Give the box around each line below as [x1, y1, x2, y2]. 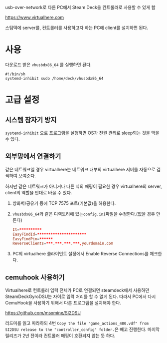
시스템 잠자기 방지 [5, 116, 57, 124]
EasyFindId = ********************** [12, 232, 87, 237]
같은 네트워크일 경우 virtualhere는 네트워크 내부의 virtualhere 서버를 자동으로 [5, 166, 156, 172]
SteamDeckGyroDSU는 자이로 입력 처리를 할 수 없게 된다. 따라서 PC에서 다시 [5, 293, 156, 299]
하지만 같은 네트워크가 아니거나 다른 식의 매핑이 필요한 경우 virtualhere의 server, [5, 183, 162, 189]
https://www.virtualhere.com [5, 15, 64, 20]
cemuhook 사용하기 [5, 273, 65, 281]
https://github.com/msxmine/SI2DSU [5, 310, 81, 316]
